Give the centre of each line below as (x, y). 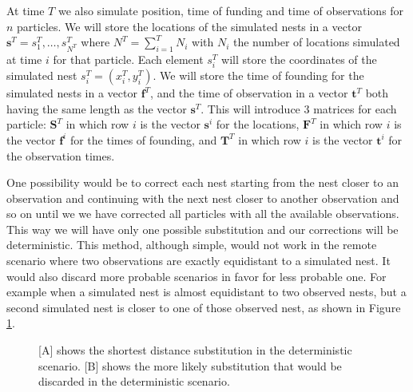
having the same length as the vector (97, 108)
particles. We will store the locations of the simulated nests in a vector (189, 26)
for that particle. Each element (128, 59)
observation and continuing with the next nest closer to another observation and (203, 198)
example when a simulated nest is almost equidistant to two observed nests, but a (206, 292)
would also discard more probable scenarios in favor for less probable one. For (197, 276)
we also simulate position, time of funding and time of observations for (231, 10)
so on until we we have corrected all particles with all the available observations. (203, 214)
